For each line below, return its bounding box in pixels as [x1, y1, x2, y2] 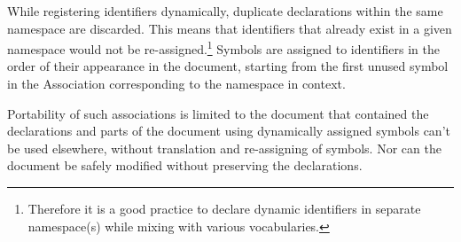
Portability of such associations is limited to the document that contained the [7, 104, 429, 122]
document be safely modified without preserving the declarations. [7, 156, 363, 175]
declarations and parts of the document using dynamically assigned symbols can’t [7, 121, 450, 140]
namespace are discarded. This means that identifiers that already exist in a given [7, 19, 452, 37]
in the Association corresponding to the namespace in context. [7, 74, 346, 93]
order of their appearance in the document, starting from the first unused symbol [7, 57, 449, 75]
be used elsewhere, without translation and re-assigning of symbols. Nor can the [7, 138, 441, 157]
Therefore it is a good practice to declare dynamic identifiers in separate [27, 199, 421, 217]
